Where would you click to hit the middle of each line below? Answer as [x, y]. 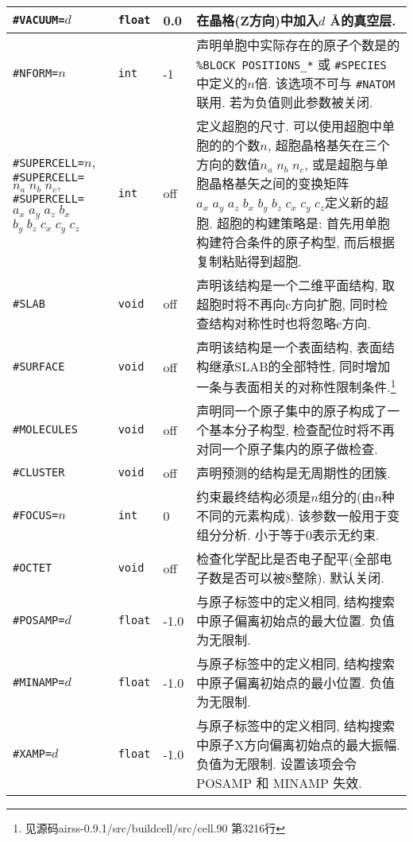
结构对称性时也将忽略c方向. [290, 323]
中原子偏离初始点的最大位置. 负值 [296, 621]
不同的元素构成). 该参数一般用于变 [298, 516]
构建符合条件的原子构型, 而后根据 [296, 242]
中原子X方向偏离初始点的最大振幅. [298, 745]
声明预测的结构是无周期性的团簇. [293, 473]
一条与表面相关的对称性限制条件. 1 [296, 386]
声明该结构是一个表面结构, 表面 [289, 347]
